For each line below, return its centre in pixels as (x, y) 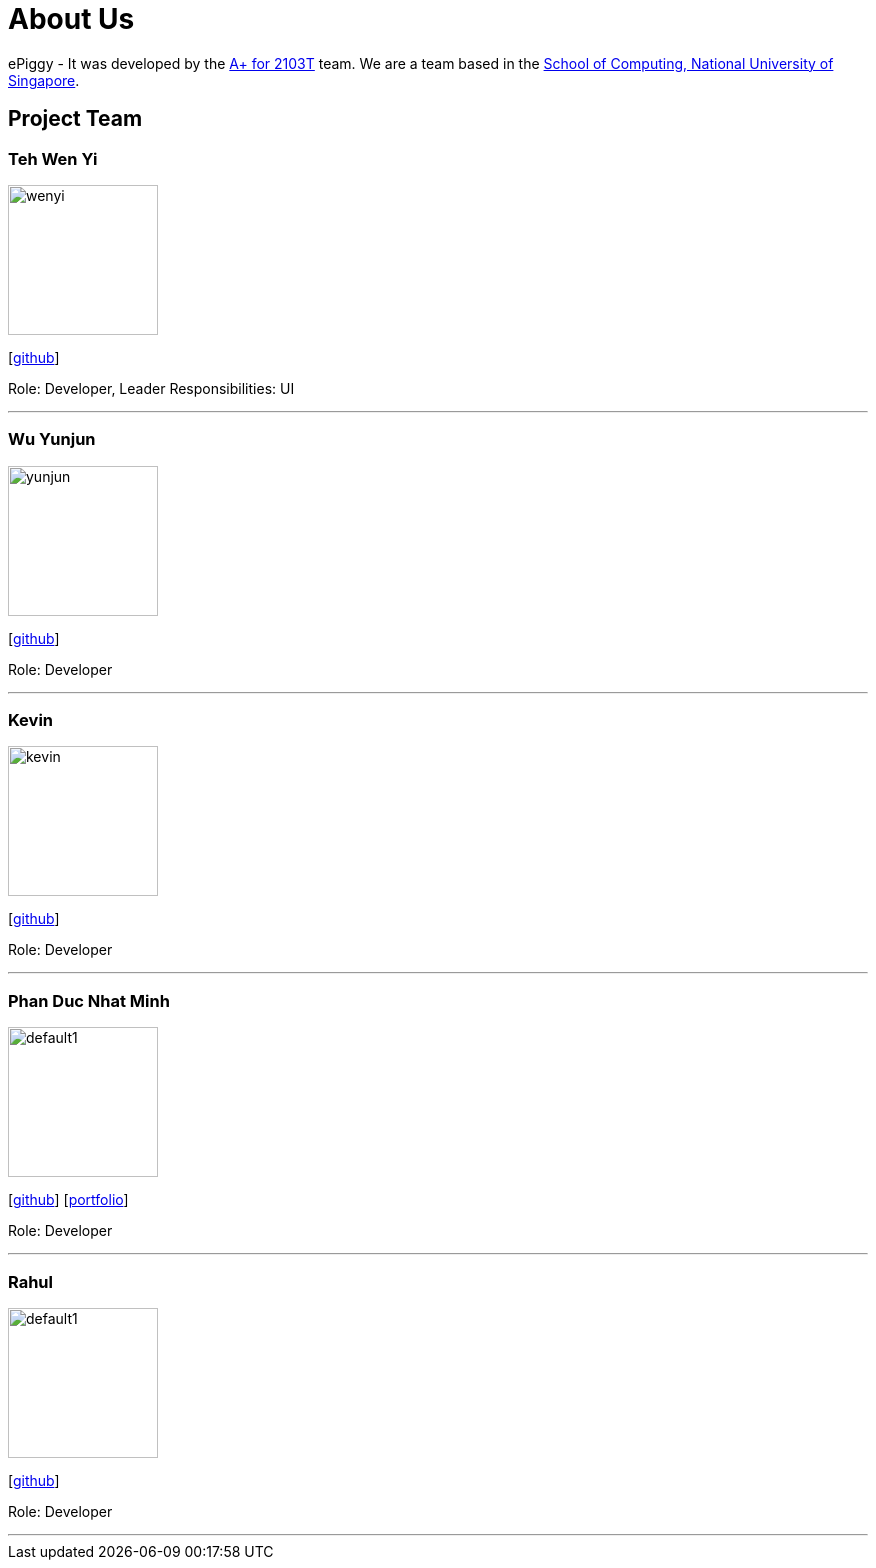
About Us (71, 19)
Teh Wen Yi (53, 158)
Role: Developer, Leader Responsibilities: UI (151, 388)
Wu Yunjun (52, 439)
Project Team (75, 119)
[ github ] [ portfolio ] (68, 1200)
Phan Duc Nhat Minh (89, 1000)
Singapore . (44, 80)
